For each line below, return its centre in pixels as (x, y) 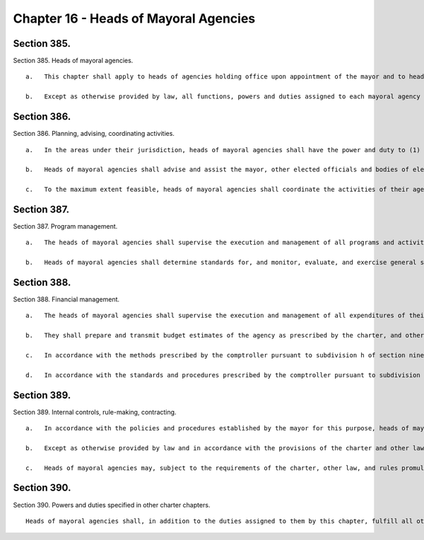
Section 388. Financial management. (66, 299)
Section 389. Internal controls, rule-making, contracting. (95, 412)
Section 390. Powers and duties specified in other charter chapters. (112, 505)
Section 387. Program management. (65, 226)
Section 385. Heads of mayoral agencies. (73, 61)
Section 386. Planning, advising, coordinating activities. (94, 134)
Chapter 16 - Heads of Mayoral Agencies (134, 18)
